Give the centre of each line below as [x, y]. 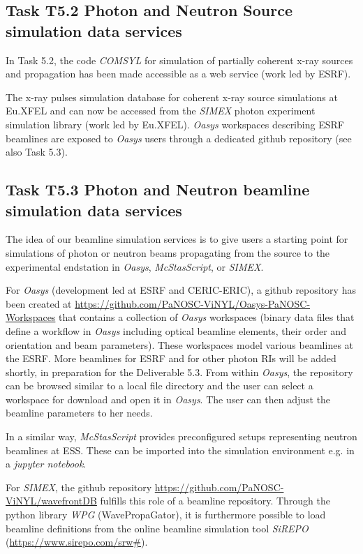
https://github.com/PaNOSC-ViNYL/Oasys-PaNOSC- [193, 303]
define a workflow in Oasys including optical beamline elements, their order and [176, 330]
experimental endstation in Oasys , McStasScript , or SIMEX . [135, 266]
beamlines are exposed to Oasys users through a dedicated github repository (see [179, 138]
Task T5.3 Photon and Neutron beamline [158, 189]
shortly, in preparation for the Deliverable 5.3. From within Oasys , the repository [179, 372]
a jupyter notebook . [46, 464]
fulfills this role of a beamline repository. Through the [215, 501]
